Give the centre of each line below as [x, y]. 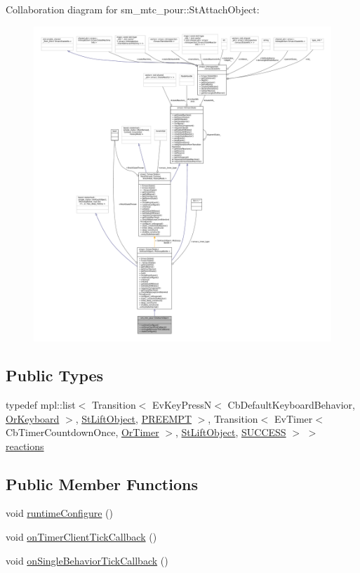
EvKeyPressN [182, 404]
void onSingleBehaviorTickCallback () [87, 560]
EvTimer [293, 418]
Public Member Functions [102, 483]
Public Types [55, 375]
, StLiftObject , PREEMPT [134, 418]
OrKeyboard [33, 418]
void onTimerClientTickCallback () [81, 537]
